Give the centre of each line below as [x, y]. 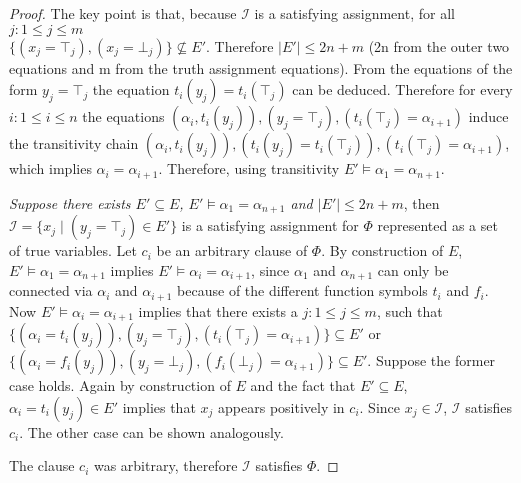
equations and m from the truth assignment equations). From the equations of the [261, 67]
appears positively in [281, 406]
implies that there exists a [218, 310]
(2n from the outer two [439, 45]
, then [421, 202]
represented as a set [437, 225]
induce [488, 116]
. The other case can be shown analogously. [151, 431]
